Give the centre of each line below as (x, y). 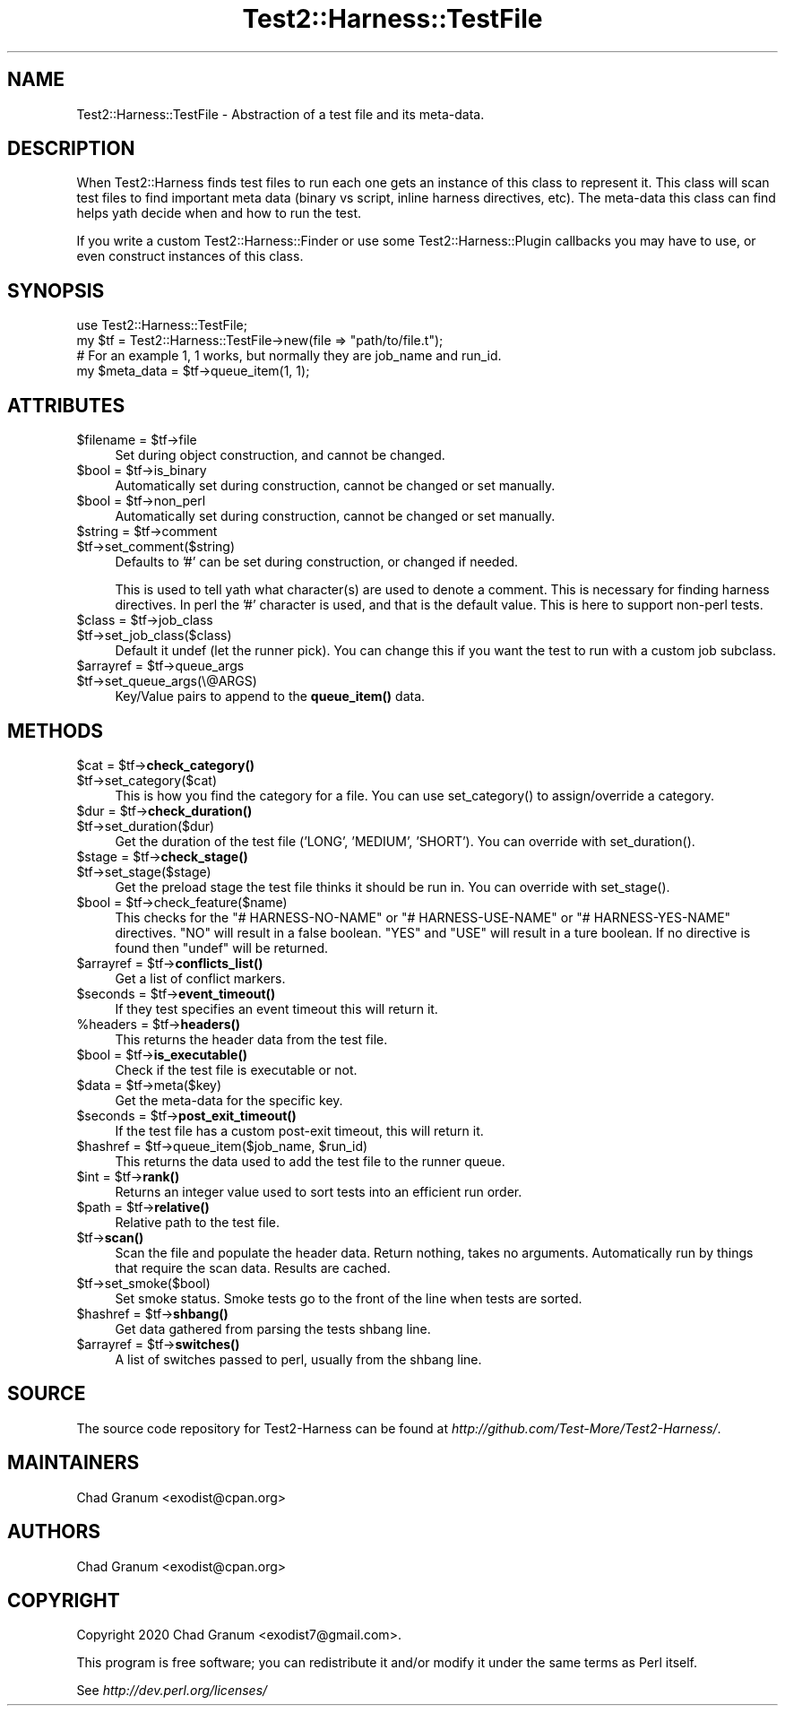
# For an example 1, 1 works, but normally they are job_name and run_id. (289, 356)
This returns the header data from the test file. (251, 1039)
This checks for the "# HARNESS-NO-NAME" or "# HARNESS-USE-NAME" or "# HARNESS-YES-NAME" (423, 917)
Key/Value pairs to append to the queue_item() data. (270, 696)
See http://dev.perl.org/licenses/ (172, 1691)
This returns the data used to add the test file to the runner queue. (310, 1161)
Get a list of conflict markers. (200, 978)
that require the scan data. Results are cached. (253, 1267)
